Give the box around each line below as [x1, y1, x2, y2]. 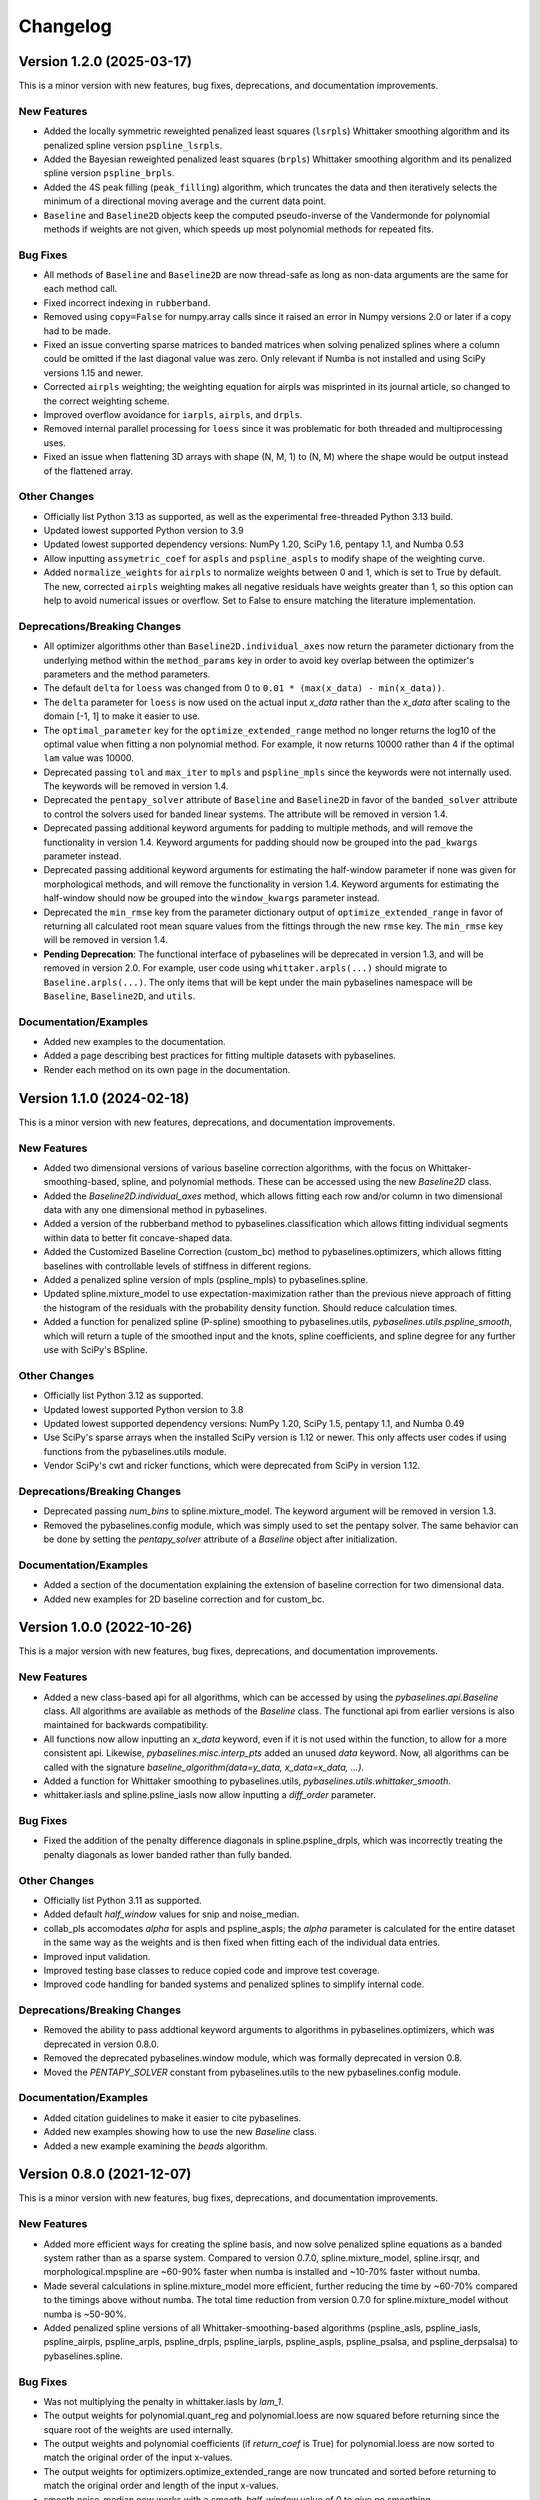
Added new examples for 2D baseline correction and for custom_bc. [43, 1593, 325, 1605]
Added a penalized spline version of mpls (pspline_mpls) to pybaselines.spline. [43, 1274, 369, 1286]
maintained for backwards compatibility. [43, 1719, 209, 1731]
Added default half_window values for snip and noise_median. [43, 1908, 300, 1920]
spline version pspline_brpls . [43, 167, 175, 179]
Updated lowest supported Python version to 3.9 [43, 525, 244, 537]
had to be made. [43, 325, 111, 337]
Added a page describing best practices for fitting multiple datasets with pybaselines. [43, 1050, 397, 1062]
